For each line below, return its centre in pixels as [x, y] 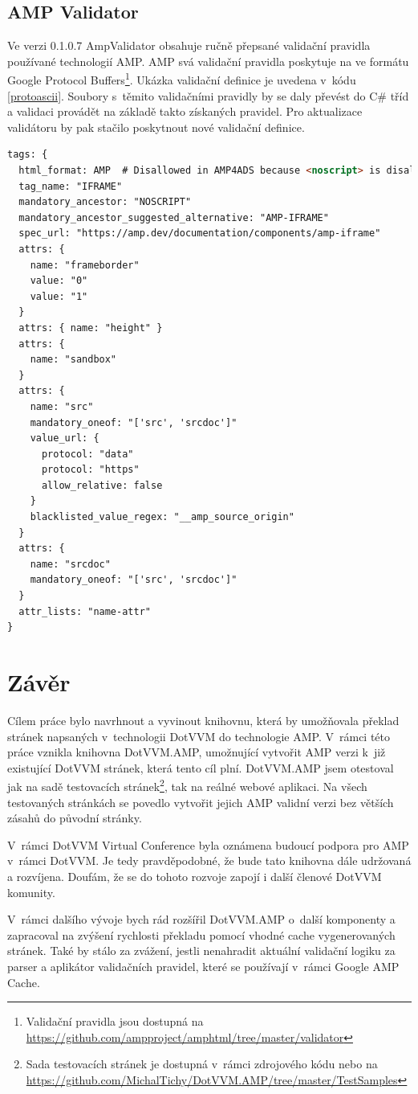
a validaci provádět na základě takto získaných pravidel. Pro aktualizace [185, 111]
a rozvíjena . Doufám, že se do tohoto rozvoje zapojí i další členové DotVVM [195, 876]
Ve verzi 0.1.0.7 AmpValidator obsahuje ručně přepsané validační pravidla [189, 45]
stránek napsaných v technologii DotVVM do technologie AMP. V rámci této [199, 736]
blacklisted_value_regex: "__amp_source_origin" [162, 517]
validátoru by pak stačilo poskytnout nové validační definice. [156, 127]
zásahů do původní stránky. [75, 818]
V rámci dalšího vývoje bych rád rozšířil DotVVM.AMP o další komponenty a [201, 919]
